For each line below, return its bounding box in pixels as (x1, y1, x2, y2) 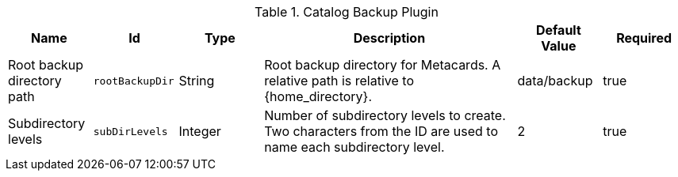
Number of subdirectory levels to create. (264, 107, 506, 123)
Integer (178, 123, 221, 139)
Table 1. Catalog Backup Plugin (255, 4, 439, 20)
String (178, 73, 215, 88)
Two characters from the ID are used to (264, 123, 499, 139)
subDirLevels (93, 125, 168, 137)
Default (535, 22, 581, 38)
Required (616, 30, 672, 46)
